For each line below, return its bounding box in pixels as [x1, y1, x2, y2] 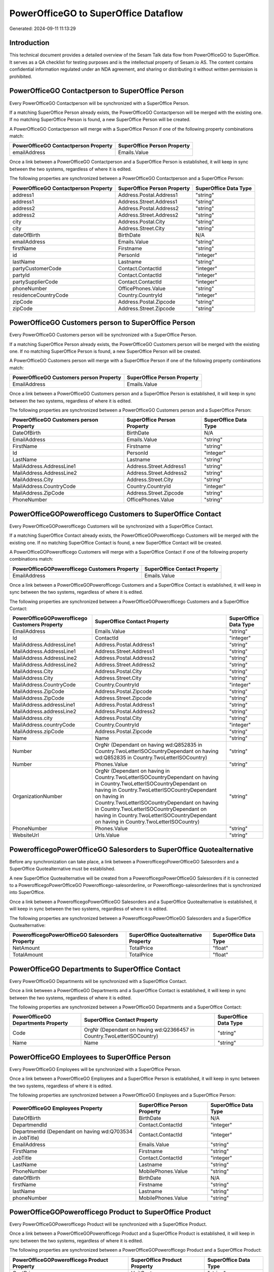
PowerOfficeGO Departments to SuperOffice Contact [9, 965, 181, 973]
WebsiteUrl [12, 832, 39, 839]
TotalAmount [12, 951, 43, 959]
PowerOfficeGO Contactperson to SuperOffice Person [9, 86, 184, 95]
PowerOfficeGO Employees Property [12, 1105, 102, 1112]
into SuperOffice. [9, 889, 45, 895]
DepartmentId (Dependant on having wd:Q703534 [12, 1128, 133, 1135]
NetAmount [12, 944, 40, 951]
